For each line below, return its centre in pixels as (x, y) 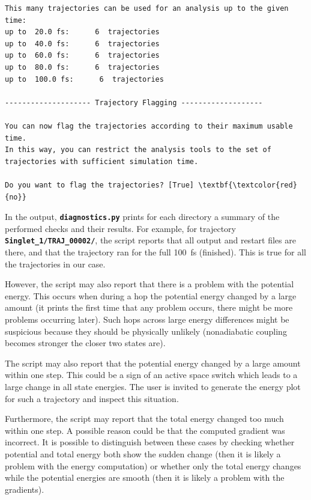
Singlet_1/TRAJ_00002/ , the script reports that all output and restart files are (150, 240)
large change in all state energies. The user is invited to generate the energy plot (153, 386)
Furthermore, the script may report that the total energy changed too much (144, 419)
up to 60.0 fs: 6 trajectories (82, 56)
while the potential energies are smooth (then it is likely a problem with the (145, 477)
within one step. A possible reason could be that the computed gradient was (145, 430)
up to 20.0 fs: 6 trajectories (82, 32)
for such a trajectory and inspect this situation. (92, 398)
